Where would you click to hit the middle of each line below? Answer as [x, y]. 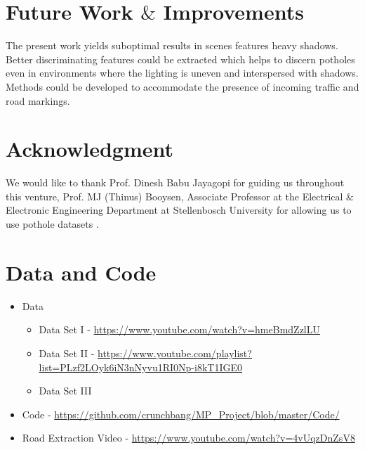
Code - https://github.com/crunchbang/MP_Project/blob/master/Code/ [181, 414]
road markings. [38, 100]
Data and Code [81, 272]
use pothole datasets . [52, 224]
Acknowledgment [89, 149]
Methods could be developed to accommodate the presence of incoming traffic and [182, 86]
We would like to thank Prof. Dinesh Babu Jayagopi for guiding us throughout [175, 182]
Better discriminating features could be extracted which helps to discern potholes [180, 59]
